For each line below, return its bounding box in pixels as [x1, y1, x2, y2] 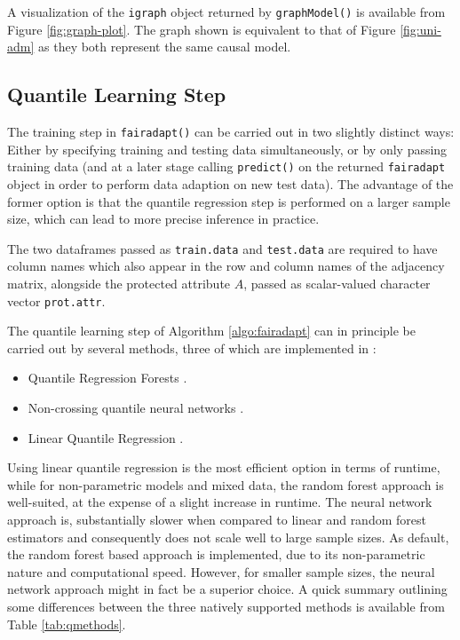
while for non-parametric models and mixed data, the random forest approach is [7, 475, 444, 494]
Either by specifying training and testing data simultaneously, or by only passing [7, 139, 448, 158]
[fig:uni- [400, 20, 441, 38]
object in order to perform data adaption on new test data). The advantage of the [7, 174, 454, 193]
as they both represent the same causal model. [38, 37, 291, 56]
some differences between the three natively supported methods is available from [7, 597, 445, 615]
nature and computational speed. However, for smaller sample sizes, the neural [7, 562, 435, 581]
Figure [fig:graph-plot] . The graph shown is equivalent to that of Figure [7, 20, 396, 38]
